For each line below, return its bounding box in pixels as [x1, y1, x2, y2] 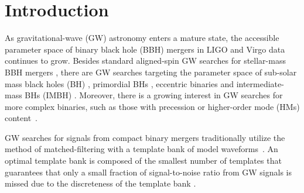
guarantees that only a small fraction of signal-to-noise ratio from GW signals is [5, 166, 292, 178]
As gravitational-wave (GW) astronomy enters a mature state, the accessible [5, 32, 279, 44]
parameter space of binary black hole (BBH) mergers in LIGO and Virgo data [5, 43, 285, 55]
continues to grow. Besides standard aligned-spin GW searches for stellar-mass [5, 54, 286, 67]
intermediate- [236, 77, 284, 89]
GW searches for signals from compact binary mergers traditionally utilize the [5, 131, 285, 143]
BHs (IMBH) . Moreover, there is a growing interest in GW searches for [25, 89, 283, 101]
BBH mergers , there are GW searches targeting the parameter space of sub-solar [5, 66, 297, 78]
